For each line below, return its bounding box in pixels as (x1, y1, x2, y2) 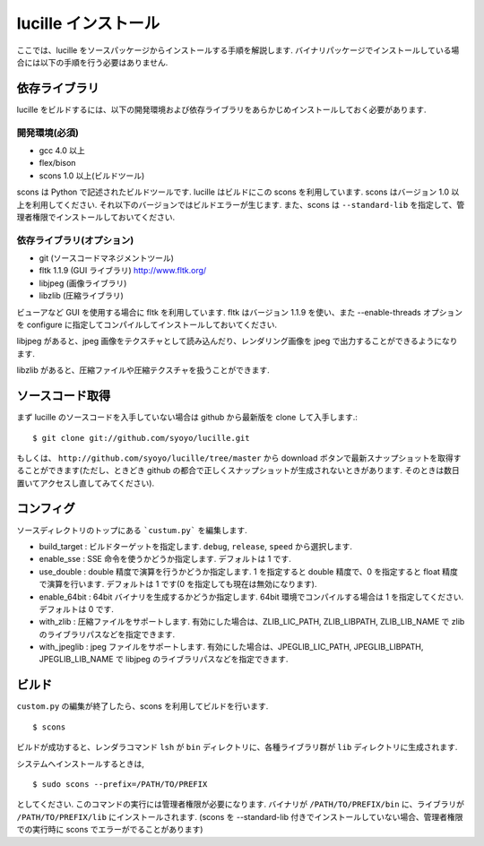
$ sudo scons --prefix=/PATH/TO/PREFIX (32, 779, 208, 789)
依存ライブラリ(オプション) (16, 234, 134, 246)
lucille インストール (16, 13, 160, 33)
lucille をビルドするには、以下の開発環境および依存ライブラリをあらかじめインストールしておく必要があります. (16, 104, 427, 115)
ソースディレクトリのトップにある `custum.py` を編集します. (16, 524, 247, 535)
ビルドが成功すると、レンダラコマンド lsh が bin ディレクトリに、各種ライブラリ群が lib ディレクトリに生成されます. (16, 742, 458, 753)
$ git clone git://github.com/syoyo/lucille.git (32, 433, 250, 443)
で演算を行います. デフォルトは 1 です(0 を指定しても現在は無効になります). (39, 579, 317, 590)
